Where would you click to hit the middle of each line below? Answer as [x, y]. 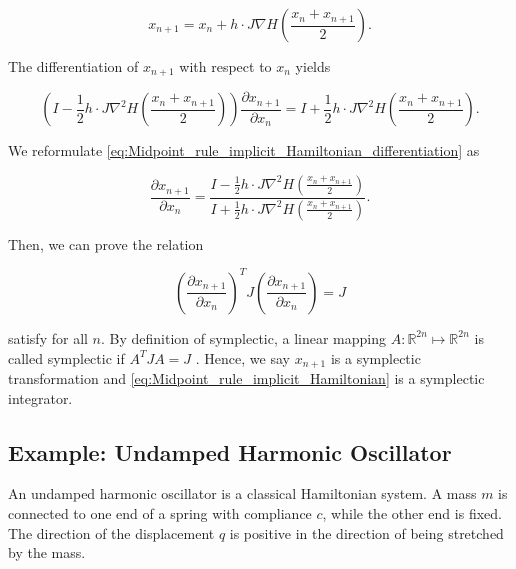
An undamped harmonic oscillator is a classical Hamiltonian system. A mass [242, 493]
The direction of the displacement [111, 532]
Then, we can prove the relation [106, 243]
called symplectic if [66, 357]
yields [313, 66]
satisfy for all [48, 337]
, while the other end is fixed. [412, 512]
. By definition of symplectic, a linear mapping [243, 337]
